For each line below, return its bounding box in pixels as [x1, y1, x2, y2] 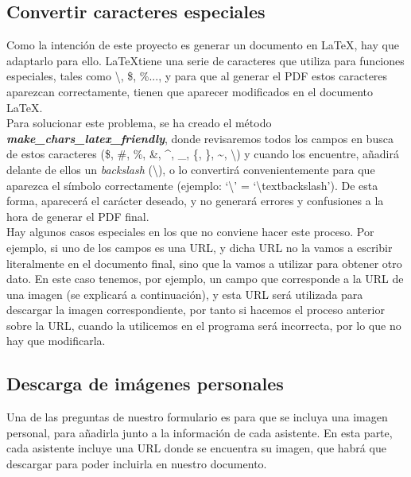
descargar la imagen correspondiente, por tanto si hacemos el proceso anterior [6, 301, 385, 318]
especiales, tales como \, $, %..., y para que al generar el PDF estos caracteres [6, 68, 388, 84]
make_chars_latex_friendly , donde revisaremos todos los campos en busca [6, 130, 394, 146]
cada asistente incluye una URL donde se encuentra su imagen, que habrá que [6, 440, 386, 456]
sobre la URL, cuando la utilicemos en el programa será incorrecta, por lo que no [6, 316, 401, 333]
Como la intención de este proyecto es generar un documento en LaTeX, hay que [6, 37, 399, 53]
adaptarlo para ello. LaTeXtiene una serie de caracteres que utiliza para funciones [6, 52, 405, 68]
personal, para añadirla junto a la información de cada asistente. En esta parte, [6, 424, 393, 440]
